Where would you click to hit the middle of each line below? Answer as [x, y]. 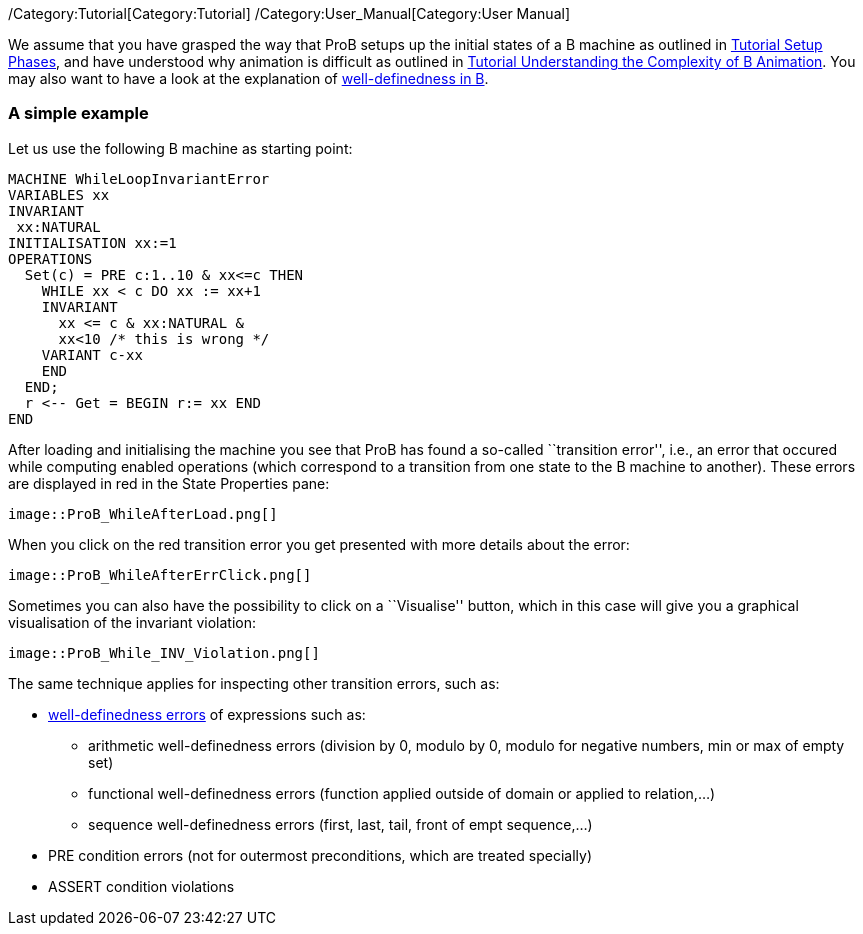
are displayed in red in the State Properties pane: [169, 483]
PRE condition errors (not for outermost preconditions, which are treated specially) [320, 855]
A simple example [78, 113]
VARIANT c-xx [92, 354]
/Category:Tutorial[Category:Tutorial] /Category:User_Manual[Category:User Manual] [289, 13]
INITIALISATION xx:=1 [92, 242]
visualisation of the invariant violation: [132, 622]
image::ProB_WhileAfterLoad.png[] [143, 513]
